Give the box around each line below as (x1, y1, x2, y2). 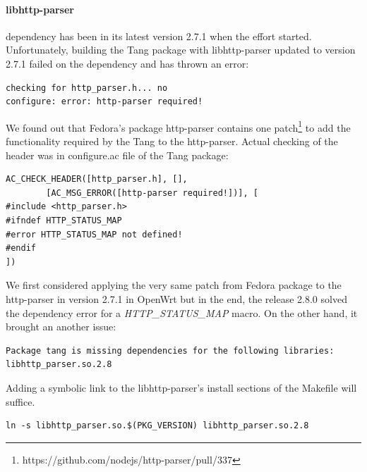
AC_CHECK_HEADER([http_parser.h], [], (6, 174, 188, 185)
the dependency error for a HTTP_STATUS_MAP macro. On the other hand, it (6, 305, 358, 320)
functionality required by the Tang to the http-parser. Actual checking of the (6, 134, 338, 149)
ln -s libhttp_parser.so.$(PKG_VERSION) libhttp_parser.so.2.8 (6, 421, 309, 431)
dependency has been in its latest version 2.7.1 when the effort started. (6, 28, 312, 43)
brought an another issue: (6, 319, 116, 334)
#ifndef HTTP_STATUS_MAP (6, 215, 122, 225)
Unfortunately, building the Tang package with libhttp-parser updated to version (6, 42, 356, 57)
